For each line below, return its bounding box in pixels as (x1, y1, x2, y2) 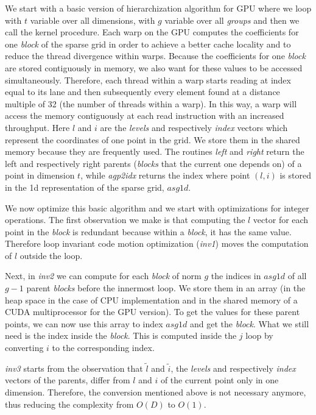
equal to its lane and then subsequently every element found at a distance (5, 85, 280, 98)
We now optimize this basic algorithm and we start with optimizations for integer (5, 201, 309, 214)
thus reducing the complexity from (5, 397, 134, 410)
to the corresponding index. (52, 341, 155, 354)
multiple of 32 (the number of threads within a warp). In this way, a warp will (5, 97, 297, 110)
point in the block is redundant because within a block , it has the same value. (5, 225, 292, 238)
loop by (245, 329, 273, 342)
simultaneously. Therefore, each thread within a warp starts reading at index (5, 73, 291, 86)
